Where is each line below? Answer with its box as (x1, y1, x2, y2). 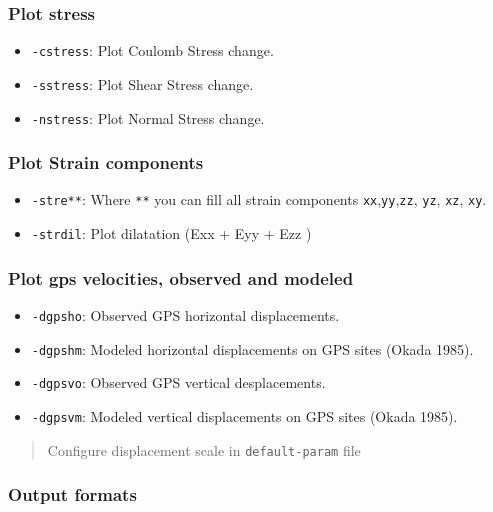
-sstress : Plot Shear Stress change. (31, 73, 254, 94)
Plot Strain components (8, 150, 204, 175)
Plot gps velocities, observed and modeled (8, 265, 354, 290)
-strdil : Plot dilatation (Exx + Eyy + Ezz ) (31, 223, 312, 244)
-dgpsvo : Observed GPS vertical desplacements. (31, 372, 326, 393)
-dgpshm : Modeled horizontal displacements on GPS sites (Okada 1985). (31, 338, 474, 359)
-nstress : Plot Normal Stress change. (31, 107, 265, 128)
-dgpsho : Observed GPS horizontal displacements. (31, 304, 340, 325)
